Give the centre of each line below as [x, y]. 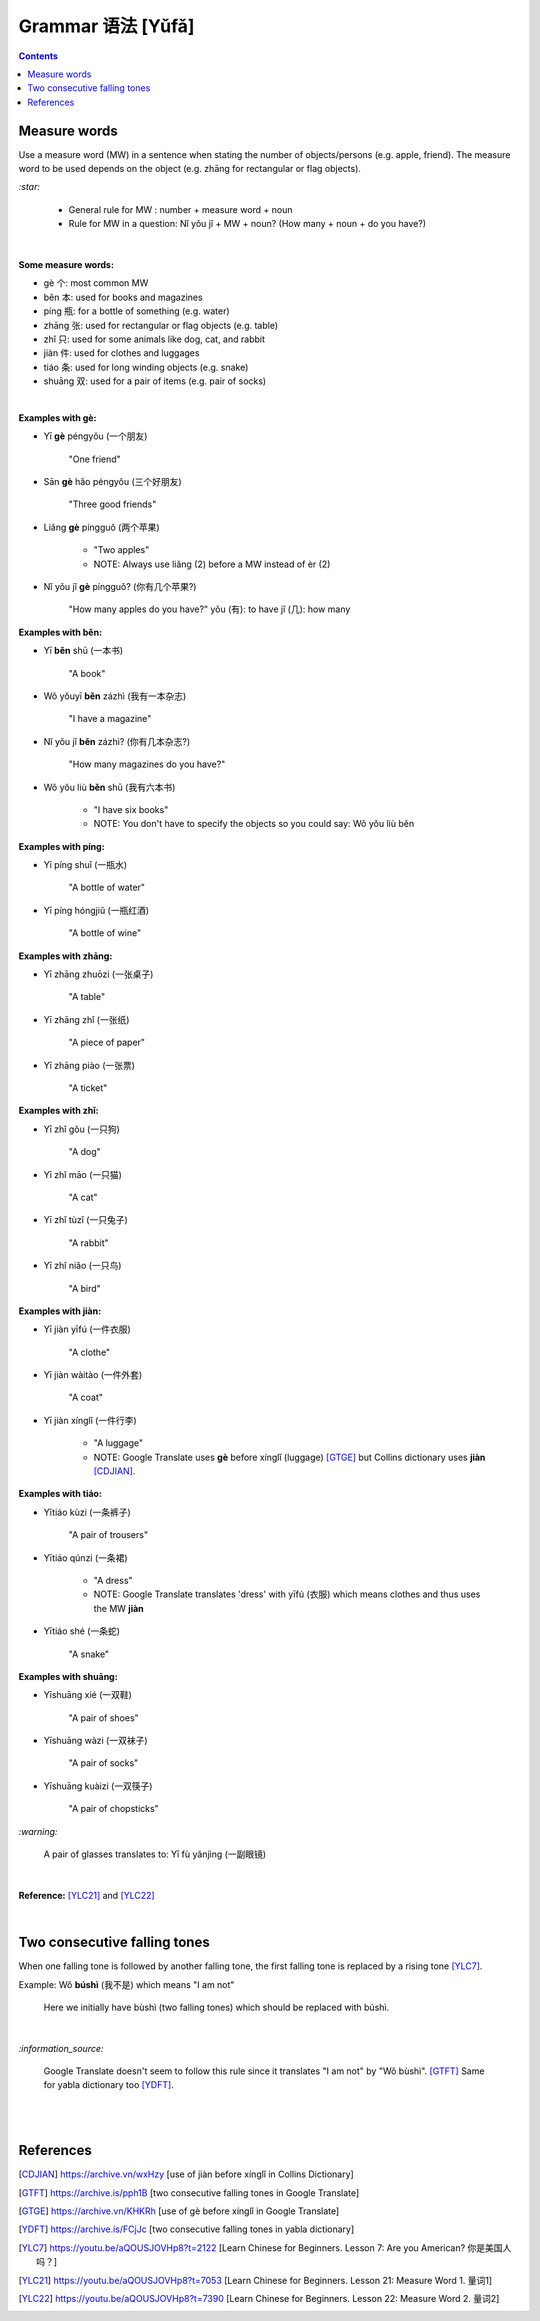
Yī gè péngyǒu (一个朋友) [95, 436]
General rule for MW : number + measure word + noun [181, 209]
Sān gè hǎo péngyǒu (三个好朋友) [112, 482]
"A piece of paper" [106, 1042]
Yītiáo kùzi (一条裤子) [87, 1512]
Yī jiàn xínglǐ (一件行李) [90, 1420]
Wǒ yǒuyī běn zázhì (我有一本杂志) [115, 696]
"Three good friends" [112, 504]
